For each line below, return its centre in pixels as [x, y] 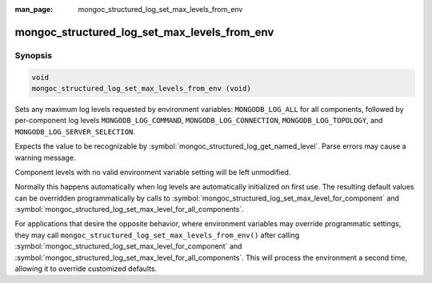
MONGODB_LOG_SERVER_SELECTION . [75, 131]
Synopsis [33, 55]
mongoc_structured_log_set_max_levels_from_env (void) [141, 88]
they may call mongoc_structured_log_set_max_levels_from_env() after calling [157, 235]
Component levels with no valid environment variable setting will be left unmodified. [153, 172]
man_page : [34, 9]
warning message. [45, 157]
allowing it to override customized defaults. [86, 269]
